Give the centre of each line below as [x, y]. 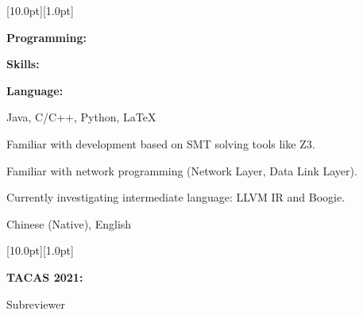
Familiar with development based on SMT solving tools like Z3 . [161, 143]
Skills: [23, 64]
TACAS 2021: [45, 277]
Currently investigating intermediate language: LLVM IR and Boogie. [176, 197]
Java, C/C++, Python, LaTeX [81, 117]
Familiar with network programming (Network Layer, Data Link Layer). [182, 170]
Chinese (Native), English [69, 223]
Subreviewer [36, 303]
